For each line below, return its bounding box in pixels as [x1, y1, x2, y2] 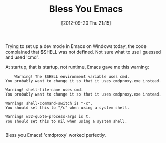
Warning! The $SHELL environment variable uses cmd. [14, 74, 130, 79]
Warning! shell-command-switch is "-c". [5, 101, 93, 106]
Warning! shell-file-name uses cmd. [5, 87, 84, 92]
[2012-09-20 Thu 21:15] [61, 20, 111, 26]
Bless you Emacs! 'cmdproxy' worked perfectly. [5, 132, 106, 138]
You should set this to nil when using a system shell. [5, 118, 127, 124]
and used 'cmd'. [5, 54, 39, 60]
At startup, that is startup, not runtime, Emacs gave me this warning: [5, 64, 149, 70]
